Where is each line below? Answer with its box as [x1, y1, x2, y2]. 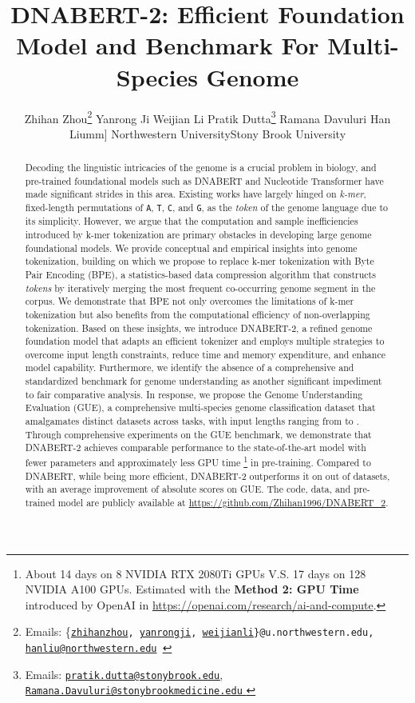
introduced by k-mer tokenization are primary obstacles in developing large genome [25, 227, 372, 241]
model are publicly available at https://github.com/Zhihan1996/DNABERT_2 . [57, 496, 389, 509]
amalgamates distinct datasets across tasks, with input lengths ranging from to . [25, 414, 359, 428]
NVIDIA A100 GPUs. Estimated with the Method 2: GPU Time [25, 581, 359, 597]
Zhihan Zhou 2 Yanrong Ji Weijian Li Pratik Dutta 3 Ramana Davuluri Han [24, 107, 391, 126]
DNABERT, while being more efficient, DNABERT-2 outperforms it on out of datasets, [25, 469, 390, 482]
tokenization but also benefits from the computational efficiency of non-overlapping [25, 307, 370, 321]
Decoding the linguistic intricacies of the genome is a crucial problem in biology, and [25, 161, 377, 174]
